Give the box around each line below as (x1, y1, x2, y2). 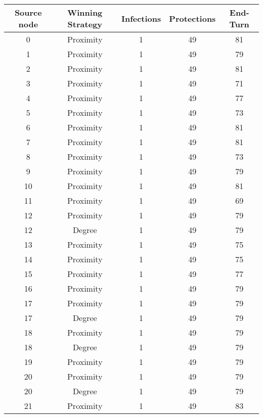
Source (14, 7, 42, 18)
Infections (121, 12, 161, 24)
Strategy (67, 18, 102, 30)
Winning (67, 7, 103, 18)
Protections (169, 12, 216, 24)
